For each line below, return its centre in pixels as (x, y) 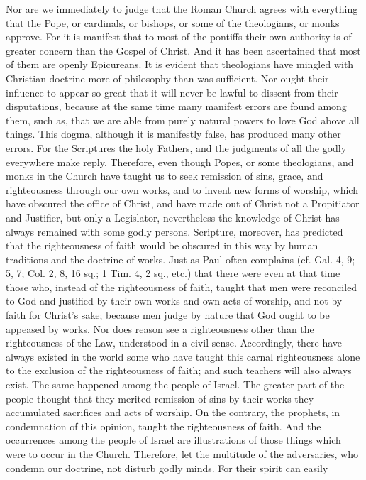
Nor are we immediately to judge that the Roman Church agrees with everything (182, 9)
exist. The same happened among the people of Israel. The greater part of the (175, 384)
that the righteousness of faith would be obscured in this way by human (162, 245)
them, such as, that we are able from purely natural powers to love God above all (183, 120)
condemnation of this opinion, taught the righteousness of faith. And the (163, 426)
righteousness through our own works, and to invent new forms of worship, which (182, 189)
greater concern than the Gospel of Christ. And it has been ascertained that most (183, 50)
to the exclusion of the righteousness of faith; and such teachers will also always (179, 370)
